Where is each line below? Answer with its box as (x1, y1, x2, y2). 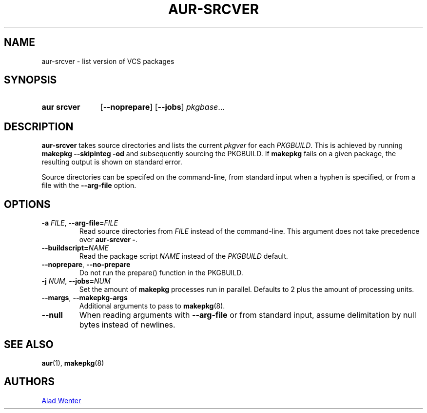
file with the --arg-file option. (41, 181, 136, 190)
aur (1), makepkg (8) (41, 358, 104, 367)
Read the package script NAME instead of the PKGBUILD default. (79, 252, 288, 261)
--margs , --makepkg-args (41, 293, 128, 302)
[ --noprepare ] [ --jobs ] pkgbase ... (100, 102, 225, 112)
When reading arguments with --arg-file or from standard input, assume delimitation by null (79, 310, 416, 320)
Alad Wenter (41, 396, 81, 405)
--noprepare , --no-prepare (41, 260, 131, 269)
